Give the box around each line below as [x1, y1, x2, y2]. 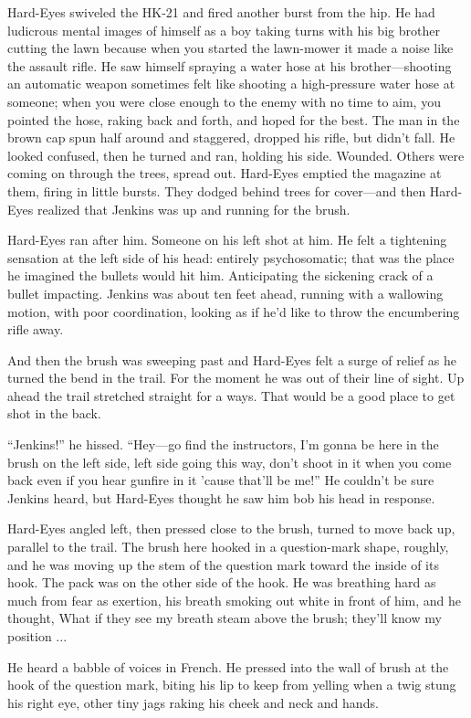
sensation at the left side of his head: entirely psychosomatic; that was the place [7, 248, 455, 267]
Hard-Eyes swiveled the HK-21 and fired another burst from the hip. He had [7, 3, 435, 21]
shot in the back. [7, 404, 101, 423]
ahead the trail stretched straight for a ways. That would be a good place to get [7, 385, 455, 405]
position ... [7, 627, 68, 645]
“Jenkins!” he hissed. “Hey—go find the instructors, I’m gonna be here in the [7, 435, 439, 454]
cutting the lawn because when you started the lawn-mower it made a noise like [7, 38, 454, 58]
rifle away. [7, 320, 64, 339]
